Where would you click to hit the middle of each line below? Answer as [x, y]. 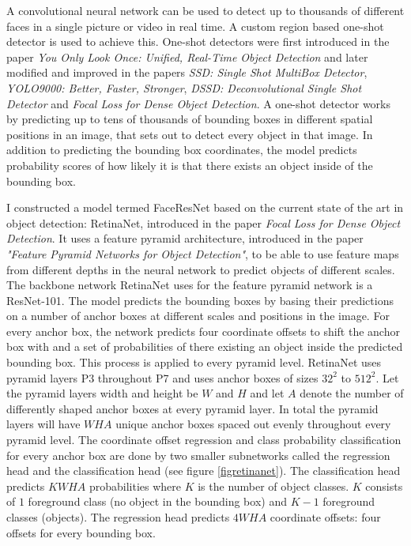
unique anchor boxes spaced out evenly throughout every [253, 424]
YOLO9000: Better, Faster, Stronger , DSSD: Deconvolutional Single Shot [184, 87]
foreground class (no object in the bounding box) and [157, 501]
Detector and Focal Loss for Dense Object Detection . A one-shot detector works [199, 103]
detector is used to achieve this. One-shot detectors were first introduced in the [198, 41]
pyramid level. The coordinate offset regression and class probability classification [204, 440]
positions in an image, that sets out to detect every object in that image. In [190, 134]
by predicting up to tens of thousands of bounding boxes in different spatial [190, 119]
